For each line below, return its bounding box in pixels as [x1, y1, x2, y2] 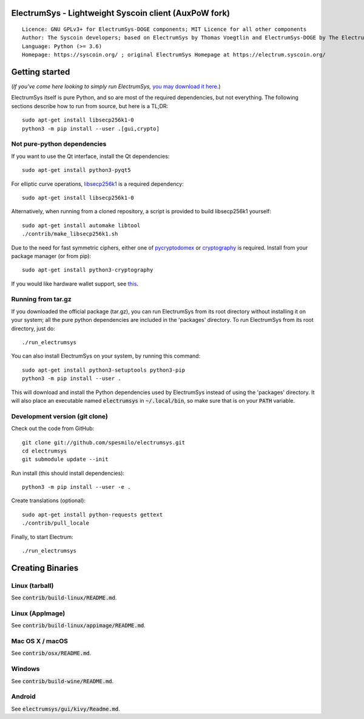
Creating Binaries [11, 562, 79, 573]
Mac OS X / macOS [11, 637, 68, 646]
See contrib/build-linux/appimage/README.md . [11, 622, 146, 629]
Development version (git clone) [11, 412, 109, 420]
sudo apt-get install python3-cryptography [22, 267, 153, 273]
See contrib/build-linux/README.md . [11, 594, 117, 601]
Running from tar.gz [11, 295, 72, 304]
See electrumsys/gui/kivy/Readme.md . [11, 705, 121, 712]
